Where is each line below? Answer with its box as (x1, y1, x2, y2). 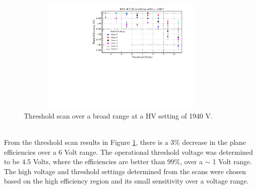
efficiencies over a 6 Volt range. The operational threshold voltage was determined (4, 146, 253, 157)
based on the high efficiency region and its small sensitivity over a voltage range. (4, 176, 249, 186)
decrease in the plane (182, 136, 246, 147)
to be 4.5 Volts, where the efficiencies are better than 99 (4, 156, 175, 167)
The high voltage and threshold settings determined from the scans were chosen (4, 166, 246, 176)
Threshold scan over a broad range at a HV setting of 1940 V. (24, 110, 213, 121)
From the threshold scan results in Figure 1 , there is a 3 (4, 136, 174, 147)
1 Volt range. (212, 156, 252, 167)
